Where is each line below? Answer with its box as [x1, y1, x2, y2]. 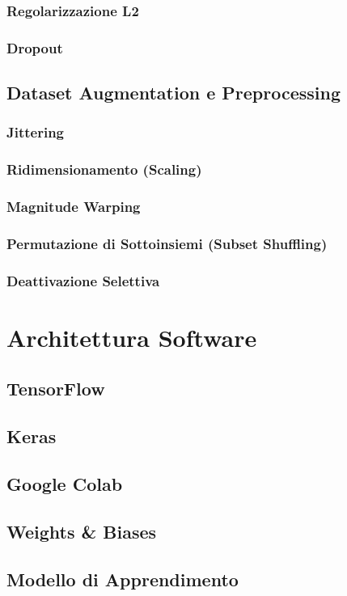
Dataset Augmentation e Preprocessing [6, 80, 341, 105]
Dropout [6, 37, 63, 57]
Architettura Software [6, 320, 257, 353]
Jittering [6, 122, 65, 142]
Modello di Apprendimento [6, 566, 239, 591]
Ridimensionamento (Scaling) [6, 159, 202, 180]
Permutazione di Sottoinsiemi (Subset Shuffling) [6, 233, 328, 253]
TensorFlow [6, 376, 105, 401]
